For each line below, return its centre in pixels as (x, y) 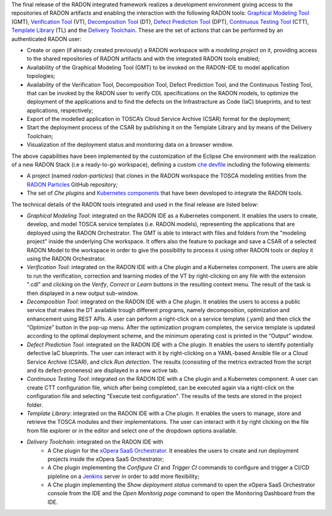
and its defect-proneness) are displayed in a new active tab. (103, 370)
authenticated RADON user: (46, 39)
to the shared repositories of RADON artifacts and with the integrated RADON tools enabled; (143, 59)
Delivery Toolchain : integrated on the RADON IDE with (95, 442)
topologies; (41, 76)
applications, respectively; (60, 110)
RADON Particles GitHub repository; (72, 184)
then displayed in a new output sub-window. (83, 293)
